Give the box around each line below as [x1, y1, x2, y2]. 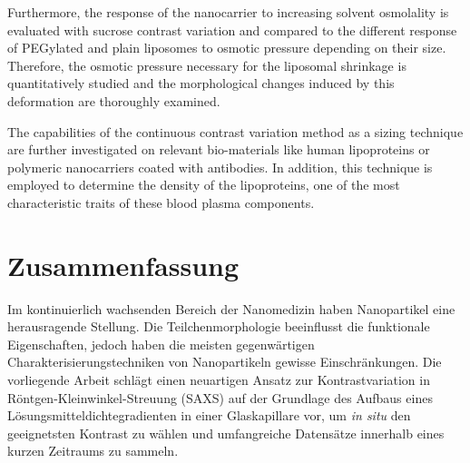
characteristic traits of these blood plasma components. [7, 192, 315, 212]
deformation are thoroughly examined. [7, 91, 220, 110]
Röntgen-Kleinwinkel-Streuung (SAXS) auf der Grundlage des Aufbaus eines [7, 388, 433, 407]
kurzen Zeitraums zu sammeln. [7, 441, 179, 460]
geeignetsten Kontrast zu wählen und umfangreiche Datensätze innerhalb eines [7, 423, 445, 442]
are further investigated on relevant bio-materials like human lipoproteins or [7, 140, 430, 159]
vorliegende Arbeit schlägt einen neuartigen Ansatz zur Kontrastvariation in [7, 370, 430, 389]
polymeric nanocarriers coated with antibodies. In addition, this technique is [7, 157, 433, 176]
